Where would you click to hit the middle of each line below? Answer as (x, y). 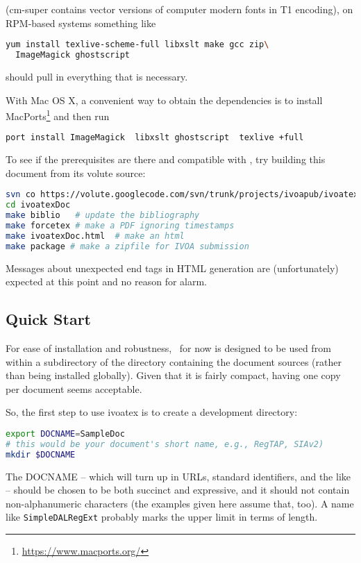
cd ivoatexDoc (38, 205)
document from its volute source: (76, 173)
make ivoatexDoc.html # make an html (95, 236)
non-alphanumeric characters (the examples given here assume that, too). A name (180, 503)
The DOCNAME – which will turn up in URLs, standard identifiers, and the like (178, 476)
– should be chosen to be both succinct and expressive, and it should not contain (178, 490)
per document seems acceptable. (74, 388)
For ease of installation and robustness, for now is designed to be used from (168, 348)
